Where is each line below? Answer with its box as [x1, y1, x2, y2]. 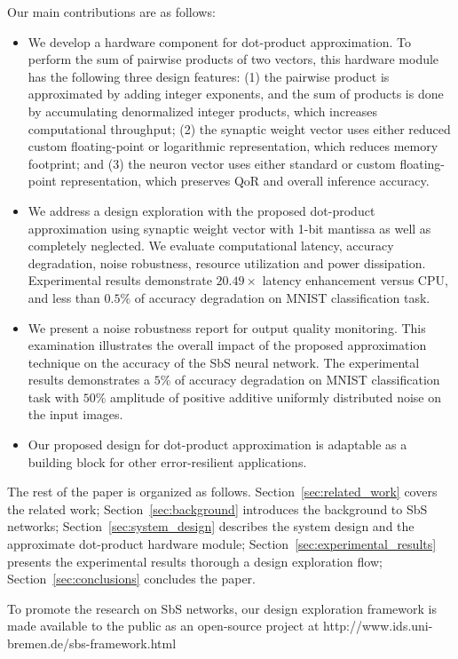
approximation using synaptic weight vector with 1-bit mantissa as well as [28, 218, 431, 237]
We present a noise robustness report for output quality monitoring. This [28, 318, 426, 337]
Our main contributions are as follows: [7, 3, 216, 20]
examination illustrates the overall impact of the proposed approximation [28, 336, 427, 354]
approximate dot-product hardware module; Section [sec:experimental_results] [7, 535, 437, 553]
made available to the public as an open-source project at [7, 616, 320, 635]
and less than [28, 288, 100, 306]
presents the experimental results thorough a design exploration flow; [7, 552, 383, 570]
